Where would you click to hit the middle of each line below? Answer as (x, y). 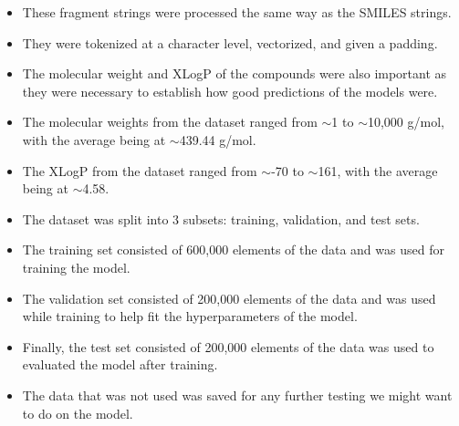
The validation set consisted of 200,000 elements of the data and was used (229, 298)
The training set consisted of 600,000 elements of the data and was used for (233, 249)
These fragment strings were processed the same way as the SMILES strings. (237, 12)
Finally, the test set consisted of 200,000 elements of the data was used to (228, 346)
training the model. (76, 267)
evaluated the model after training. (120, 364)
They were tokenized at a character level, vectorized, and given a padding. (230, 42)
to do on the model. (78, 413)
